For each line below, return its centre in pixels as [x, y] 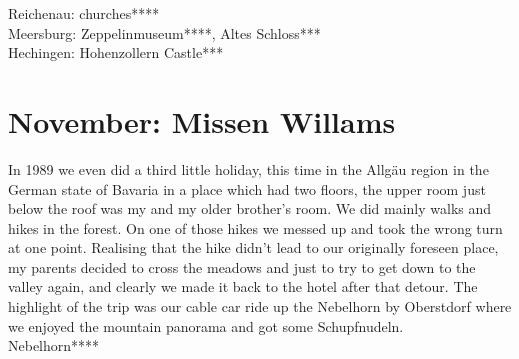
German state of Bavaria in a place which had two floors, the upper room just [247, 188]
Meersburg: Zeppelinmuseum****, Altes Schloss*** [164, 32]
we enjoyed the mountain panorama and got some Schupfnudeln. [206, 325]
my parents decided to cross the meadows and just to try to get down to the [242, 266]
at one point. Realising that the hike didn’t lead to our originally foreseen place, [253, 247]
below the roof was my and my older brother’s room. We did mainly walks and [250, 208]
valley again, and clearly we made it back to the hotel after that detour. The [243, 286]
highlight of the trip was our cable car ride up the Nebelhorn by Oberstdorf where [260, 306]
